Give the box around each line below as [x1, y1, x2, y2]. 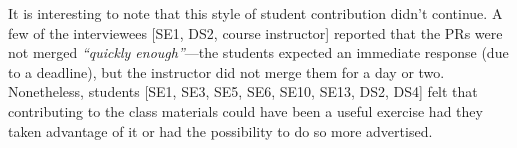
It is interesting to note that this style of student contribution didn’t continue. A [8, 3, 503, 23]
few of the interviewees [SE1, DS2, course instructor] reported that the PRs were [8, 22, 503, 43]
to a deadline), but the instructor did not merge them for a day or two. [8, 61, 445, 82]
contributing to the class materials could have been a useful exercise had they [8, 100, 483, 121]
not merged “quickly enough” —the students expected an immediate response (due [8, 42, 509, 63]
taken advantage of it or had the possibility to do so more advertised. [8, 120, 433, 141]
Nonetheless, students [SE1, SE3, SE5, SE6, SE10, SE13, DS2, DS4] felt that [8, 81, 478, 102]
